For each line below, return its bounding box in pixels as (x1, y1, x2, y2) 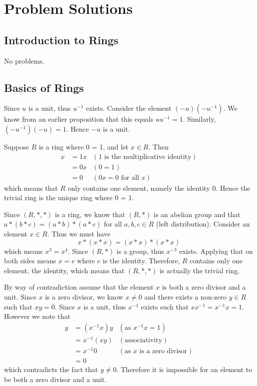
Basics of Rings (4, 79, 84, 95)
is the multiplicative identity (104, 153, 192, 160)
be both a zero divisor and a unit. (4, 374, 107, 384)
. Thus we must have (47, 229, 111, 239)
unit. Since (4, 292, 37, 302)
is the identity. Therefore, (103, 255, 180, 266)
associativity (125, 336, 162, 344)
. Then (148, 141, 169, 152)
